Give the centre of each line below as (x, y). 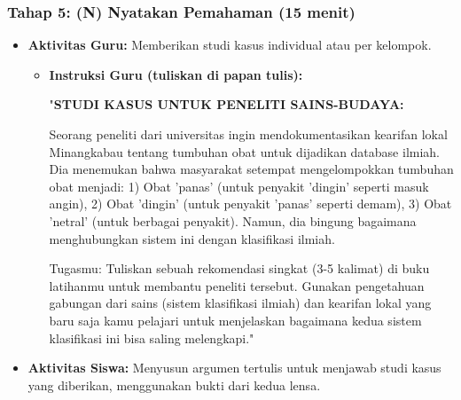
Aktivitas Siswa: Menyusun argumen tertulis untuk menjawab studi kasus (234, 368)
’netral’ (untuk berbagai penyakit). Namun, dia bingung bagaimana (233, 220)
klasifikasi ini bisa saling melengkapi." (152, 337)
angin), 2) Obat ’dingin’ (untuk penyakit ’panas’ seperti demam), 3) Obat (250, 204)
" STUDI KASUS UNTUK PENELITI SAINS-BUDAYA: (227, 104)
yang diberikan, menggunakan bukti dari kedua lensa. (174, 384)
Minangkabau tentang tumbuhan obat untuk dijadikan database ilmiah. (245, 151)
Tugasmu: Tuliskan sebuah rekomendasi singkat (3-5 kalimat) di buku (239, 268)
